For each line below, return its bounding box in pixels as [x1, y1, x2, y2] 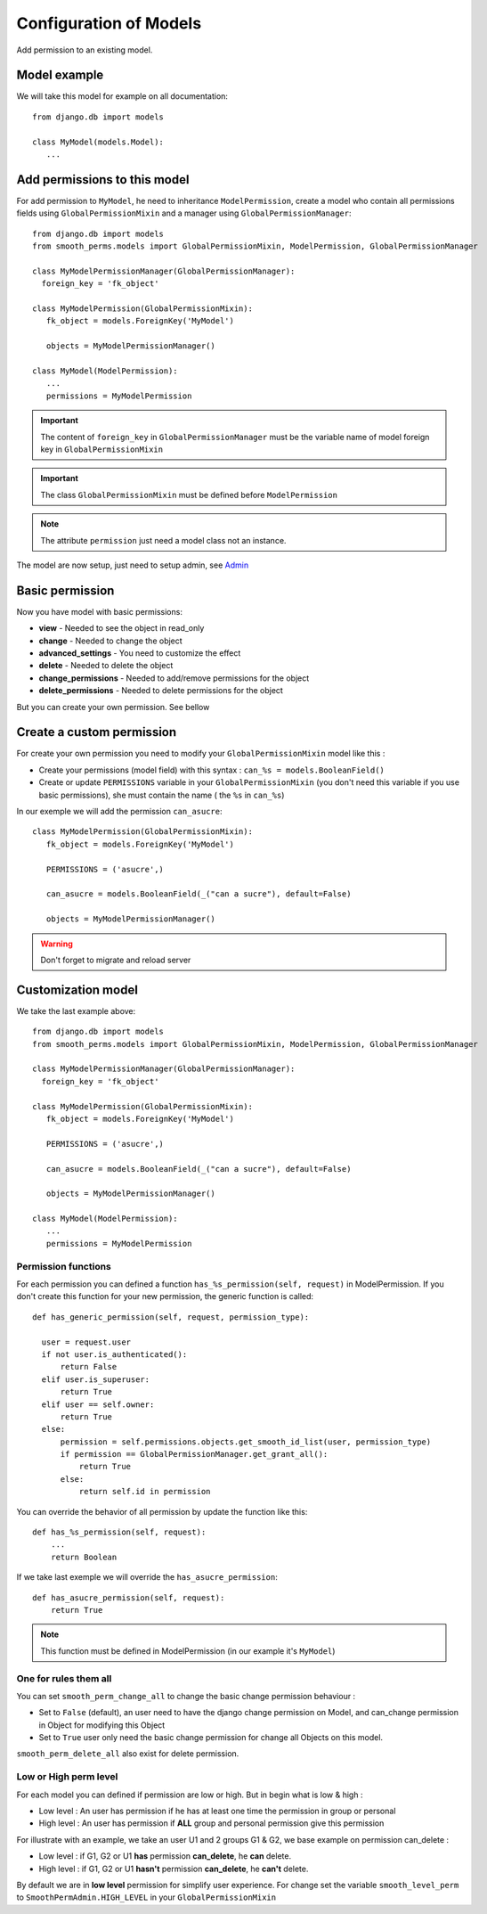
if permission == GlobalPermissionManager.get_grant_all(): [60, 1449, 329, 1460]
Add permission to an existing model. [16, 45, 153, 55]
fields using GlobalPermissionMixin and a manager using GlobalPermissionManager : [16, 208, 352, 218]
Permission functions [16, 1260, 111, 1272]
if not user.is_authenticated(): [41, 1349, 188, 1359]
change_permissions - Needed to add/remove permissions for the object [38, 673, 310, 683]
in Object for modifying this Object [38, 1720, 166, 1730]
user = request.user [41, 1337, 132, 1347]
